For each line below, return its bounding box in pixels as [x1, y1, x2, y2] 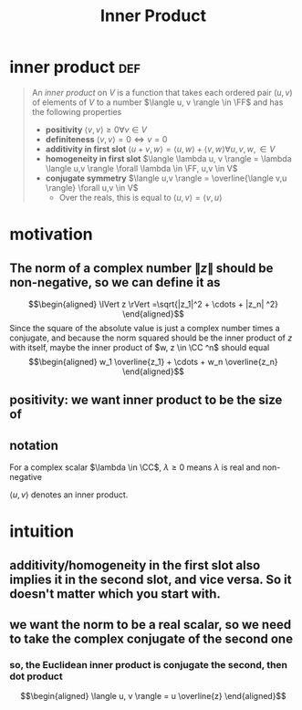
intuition [9, 521, 75, 542]
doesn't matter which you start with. [9, 586, 222, 601]
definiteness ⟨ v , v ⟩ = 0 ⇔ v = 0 [45, 133, 168, 144]
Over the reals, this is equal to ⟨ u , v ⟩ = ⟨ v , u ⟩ [58, 192, 223, 203]
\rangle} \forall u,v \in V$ [45, 182, 139, 193]
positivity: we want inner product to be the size [9, 392, 283, 408]
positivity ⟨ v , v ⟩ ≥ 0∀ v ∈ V [45, 124, 148, 135]
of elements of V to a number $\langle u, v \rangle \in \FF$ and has [31, 97, 284, 108]
